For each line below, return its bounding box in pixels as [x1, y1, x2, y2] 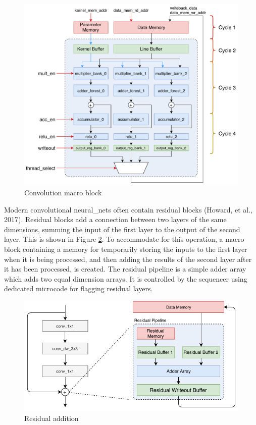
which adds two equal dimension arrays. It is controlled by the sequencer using [4, 273, 247, 284]
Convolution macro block [24, 187, 102, 197]
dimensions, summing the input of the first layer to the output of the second [4, 224, 240, 234]
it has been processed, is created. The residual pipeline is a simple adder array [4, 263, 246, 274]
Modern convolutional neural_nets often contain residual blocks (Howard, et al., [4, 204, 253, 215]
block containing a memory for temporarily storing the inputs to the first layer [4, 243, 247, 254]
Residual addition [24, 412, 79, 423]
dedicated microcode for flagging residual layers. [4, 283, 153, 294]
